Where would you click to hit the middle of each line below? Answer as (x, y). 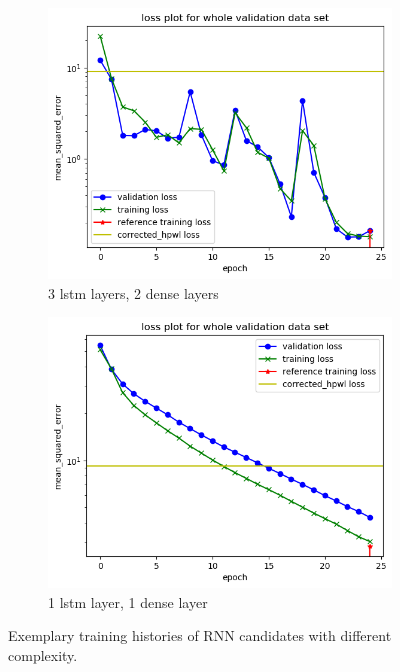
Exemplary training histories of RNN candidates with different (200, 635)
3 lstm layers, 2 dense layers (133, 292)
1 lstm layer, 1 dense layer (128, 601)
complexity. (43, 654)
